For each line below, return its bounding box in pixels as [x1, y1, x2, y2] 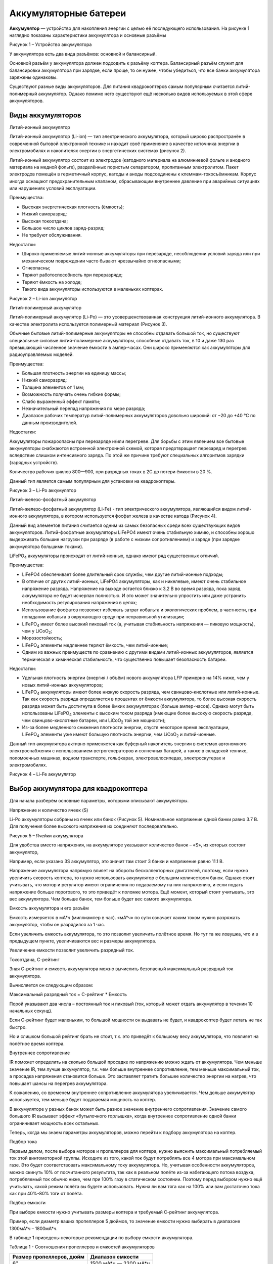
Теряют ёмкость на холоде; [22, 279, 82, 285]
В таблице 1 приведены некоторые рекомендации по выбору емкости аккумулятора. [9, 1235, 194, 1241]
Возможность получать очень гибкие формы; [22, 391, 121, 397]
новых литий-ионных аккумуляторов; [22, 682, 103, 688]
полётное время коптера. [9, 1041, 65, 1047]
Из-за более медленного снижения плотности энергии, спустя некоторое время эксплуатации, [22, 725, 230, 731]
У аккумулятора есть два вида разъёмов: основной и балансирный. [9, 51, 157, 57]
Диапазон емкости [90, 1253, 139, 1260]
